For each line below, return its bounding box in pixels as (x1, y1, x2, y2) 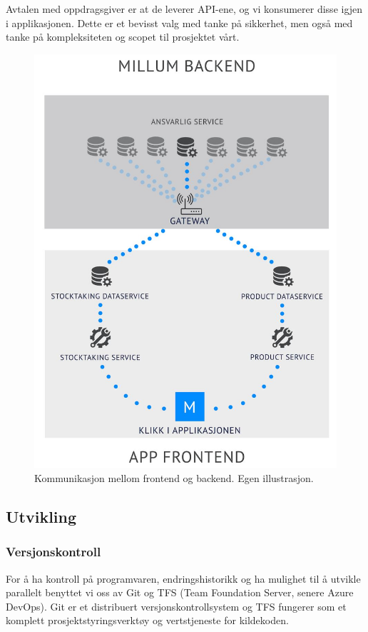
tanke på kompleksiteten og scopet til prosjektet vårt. (6, 29, 240, 44)
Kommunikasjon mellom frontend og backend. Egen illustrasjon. (34, 471, 314, 486)
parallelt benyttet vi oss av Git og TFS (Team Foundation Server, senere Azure (6, 585, 354, 600)
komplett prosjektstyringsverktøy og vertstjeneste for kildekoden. (6, 613, 289, 628)
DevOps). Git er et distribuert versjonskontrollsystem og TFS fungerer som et (6, 598, 347, 613)
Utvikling (6, 506, 77, 528)
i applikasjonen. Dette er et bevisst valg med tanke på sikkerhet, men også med (6, 15, 353, 30)
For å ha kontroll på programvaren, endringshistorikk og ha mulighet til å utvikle (6, 571, 361, 586)
